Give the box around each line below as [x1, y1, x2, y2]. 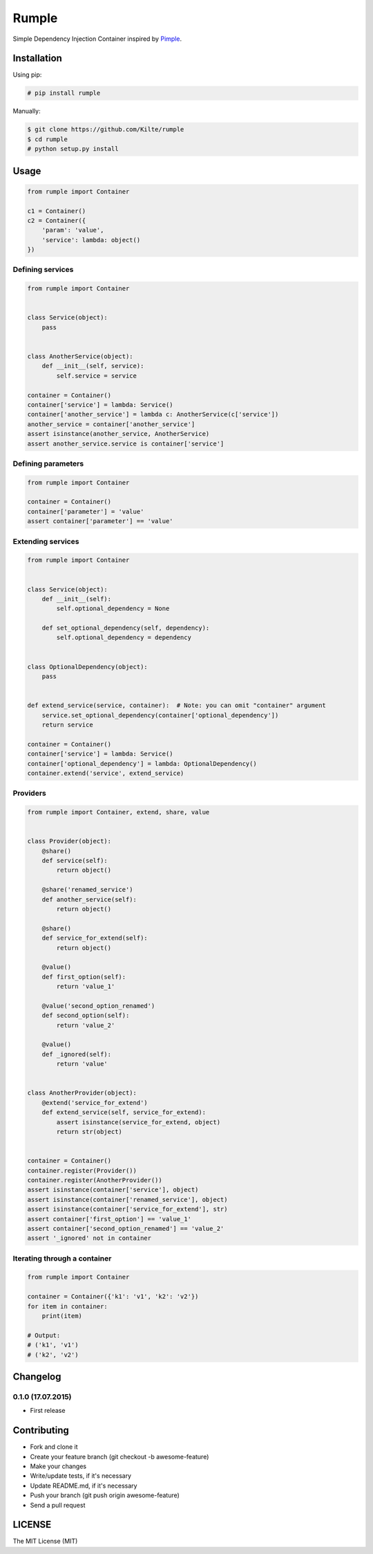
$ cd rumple [27, 135, 68, 143]
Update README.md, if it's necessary [30, 1481, 137, 1490]
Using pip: [12, 71, 42, 79]
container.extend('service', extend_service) [27, 769, 184, 777]
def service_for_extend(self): [41, 934, 148, 942]
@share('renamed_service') [41, 886, 134, 894]
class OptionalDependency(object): [27, 663, 148, 670]
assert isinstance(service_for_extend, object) [56, 1118, 221, 1126]
